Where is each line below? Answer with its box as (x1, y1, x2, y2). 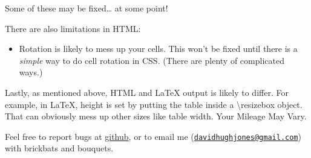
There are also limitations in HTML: (5, 22, 141, 34)
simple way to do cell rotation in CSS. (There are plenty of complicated (19, 54, 284, 66)
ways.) (19, 66, 43, 78)
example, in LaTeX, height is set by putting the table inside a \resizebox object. (5, 98, 303, 110)
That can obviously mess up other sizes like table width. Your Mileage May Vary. (5, 110, 307, 122)
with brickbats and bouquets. (5, 142, 114, 154)
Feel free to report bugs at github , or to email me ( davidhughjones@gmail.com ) (5, 130, 301, 142)
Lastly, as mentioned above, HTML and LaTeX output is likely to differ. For (5, 86, 289, 98)
